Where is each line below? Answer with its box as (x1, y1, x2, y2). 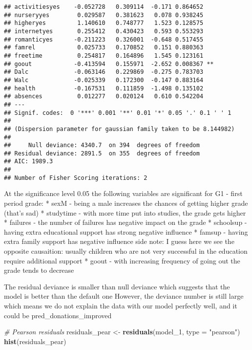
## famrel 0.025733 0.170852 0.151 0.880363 (4, 44, 204, 51)
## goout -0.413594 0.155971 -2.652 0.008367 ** (4, 60, 214, 67)
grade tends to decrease (4, 265, 74, 275)
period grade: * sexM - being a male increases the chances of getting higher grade (4, 198, 248, 208)
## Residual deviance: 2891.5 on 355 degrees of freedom (4, 150, 200, 157)
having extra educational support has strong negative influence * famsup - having (4, 226, 248, 237)
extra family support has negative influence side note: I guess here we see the (4, 236, 234, 246)
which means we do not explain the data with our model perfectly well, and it (4, 300, 237, 310)
